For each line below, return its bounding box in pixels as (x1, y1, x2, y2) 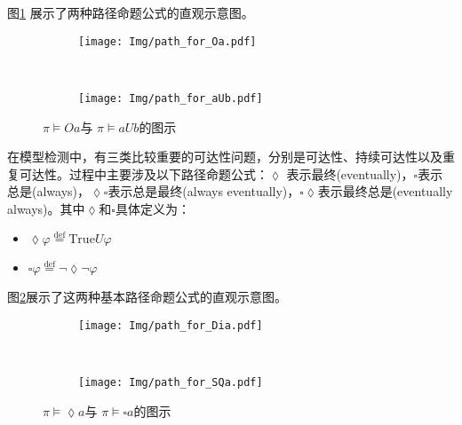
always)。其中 (7, 199, 85, 217)
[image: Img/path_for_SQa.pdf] (78, 376, 263, 390)
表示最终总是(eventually (317, 182, 453, 201)
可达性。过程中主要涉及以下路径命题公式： (19, 164, 268, 183)
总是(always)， (7, 182, 91, 201)
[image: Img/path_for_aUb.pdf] (78, 91, 263, 105)
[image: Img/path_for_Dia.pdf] (78, 319, 263, 333)
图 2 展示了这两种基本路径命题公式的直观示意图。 (7, 287, 287, 306)
